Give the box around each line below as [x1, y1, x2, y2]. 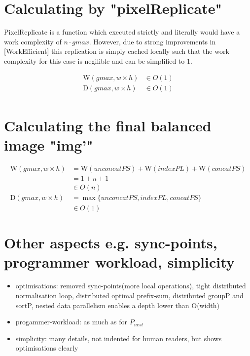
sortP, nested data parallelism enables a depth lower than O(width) [15, 300, 220, 310]
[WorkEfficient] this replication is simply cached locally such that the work [4, 46, 229, 56]
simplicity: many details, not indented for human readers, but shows [15, 333, 222, 343]
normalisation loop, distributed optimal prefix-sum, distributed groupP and [15, 290, 244, 300]
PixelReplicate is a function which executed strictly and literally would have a [4, 27, 240, 37]
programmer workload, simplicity [4, 252, 235, 272]
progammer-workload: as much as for [15, 316, 128, 327]
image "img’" [4, 134, 93, 155]
